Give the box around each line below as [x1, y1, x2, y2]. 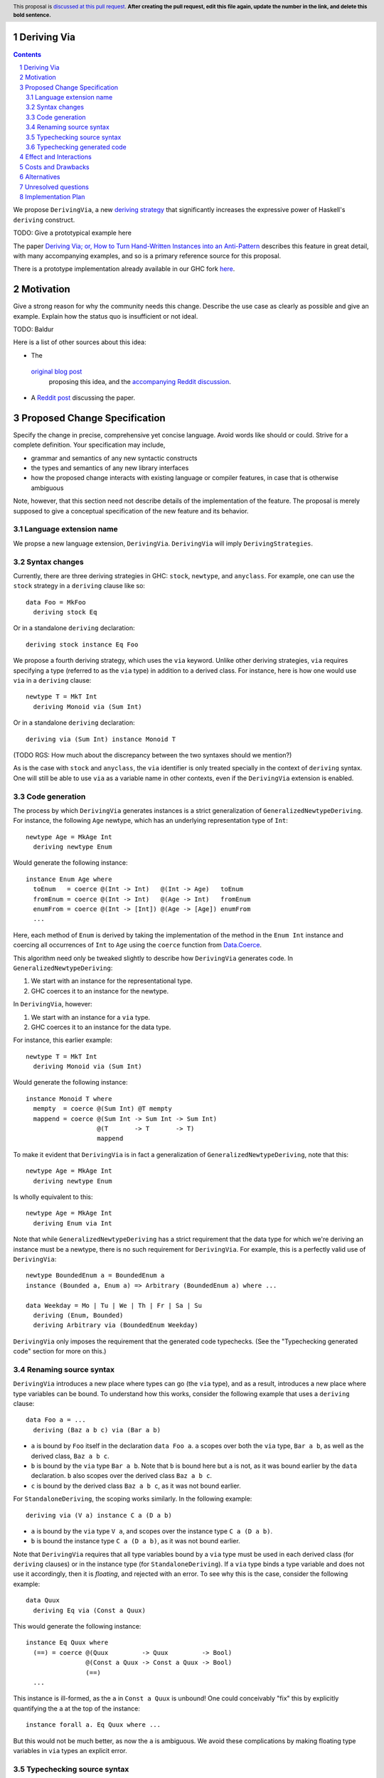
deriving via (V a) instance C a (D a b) [26, 1511, 172, 1519]
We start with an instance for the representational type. [31, 976, 193, 985]
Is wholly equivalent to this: [13, 1193, 93, 1201]
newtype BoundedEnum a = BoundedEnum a [26, 1272, 165, 1279]
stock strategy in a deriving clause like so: [13, 582, 146, 590]
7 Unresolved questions [19, 182, 89, 191]
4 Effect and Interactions [19, 153, 92, 161]
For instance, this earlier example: [13, 1036, 113, 1045]
